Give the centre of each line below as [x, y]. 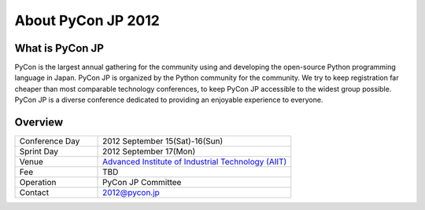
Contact [34, 193]
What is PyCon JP [59, 48]
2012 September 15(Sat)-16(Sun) [163, 141]
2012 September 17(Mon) [149, 151]
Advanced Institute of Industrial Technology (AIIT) [195, 162]
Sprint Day [39, 151]
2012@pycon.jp [131, 193]
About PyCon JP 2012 [87, 20]
